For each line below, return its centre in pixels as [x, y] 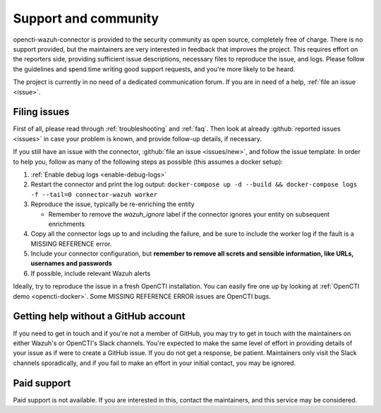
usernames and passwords [71, 263]
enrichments [67, 224]
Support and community [86, 18]
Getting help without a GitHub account [99, 317]
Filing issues [41, 112]
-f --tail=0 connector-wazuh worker [94, 194]
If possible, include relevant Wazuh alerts [91, 273]
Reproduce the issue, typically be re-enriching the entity [113, 204]
